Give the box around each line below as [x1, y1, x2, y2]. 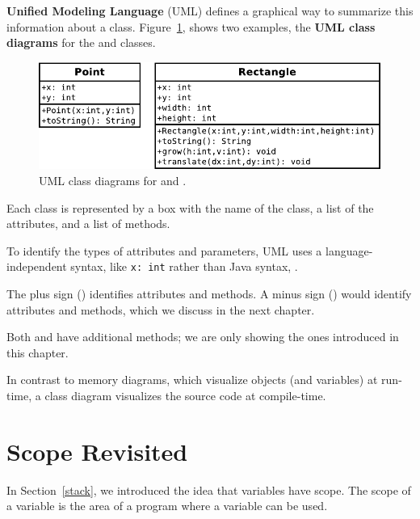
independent [6, 258, 67, 275]
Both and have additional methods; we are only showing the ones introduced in [6, 328, 399, 345]
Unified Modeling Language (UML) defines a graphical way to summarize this [6, 2, 414, 19]
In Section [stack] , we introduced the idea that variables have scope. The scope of [6, 481, 411, 498]
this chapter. [6, 344, 69, 361]
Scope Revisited [6, 434, 188, 467]
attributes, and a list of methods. [6, 215, 170, 232]
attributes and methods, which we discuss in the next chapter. [6, 301, 315, 318]
